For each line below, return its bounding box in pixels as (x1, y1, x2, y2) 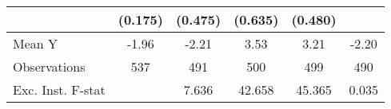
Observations (13, 57, 86, 76)
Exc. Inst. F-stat (13, 80, 106, 99)
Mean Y (13, 34, 58, 53)
